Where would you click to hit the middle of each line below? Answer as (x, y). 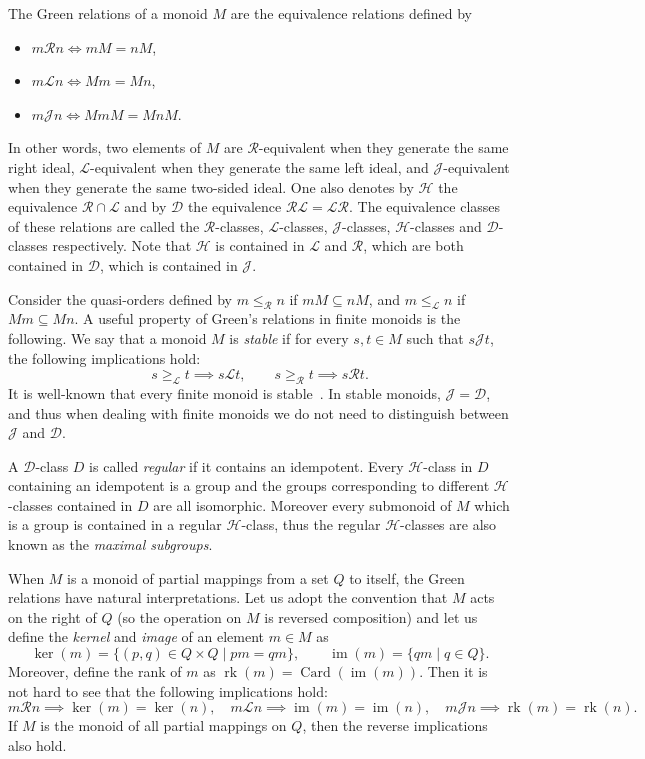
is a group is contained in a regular (115, 524)
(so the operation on (179, 616)
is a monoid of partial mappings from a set (198, 577)
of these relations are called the (104, 225)
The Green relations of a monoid (108, 13)
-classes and (446, 225)
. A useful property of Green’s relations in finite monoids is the (267, 318)
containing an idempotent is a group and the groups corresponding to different (249, 485)
